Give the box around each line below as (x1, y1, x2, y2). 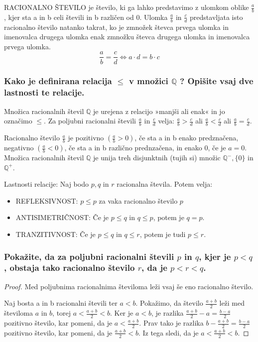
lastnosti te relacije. (4, 86, 85, 99)
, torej (52, 308, 71, 318)
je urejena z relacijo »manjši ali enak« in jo (93, 106, 225, 116)
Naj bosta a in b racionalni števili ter (4, 298, 118, 308)
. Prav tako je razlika (139, 318, 204, 328)
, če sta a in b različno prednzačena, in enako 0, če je (64, 142, 226, 153)
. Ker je (110, 308, 133, 318)
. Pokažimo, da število (135, 298, 203, 308)
